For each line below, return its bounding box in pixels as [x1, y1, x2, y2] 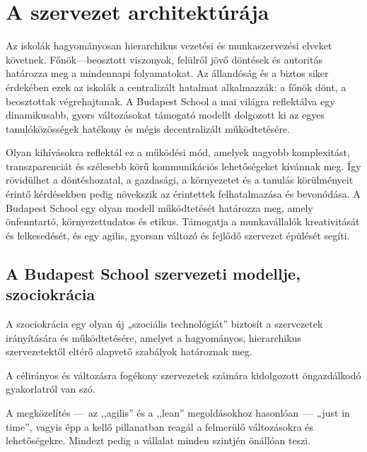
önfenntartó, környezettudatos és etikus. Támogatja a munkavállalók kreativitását [6, 214, 360, 229]
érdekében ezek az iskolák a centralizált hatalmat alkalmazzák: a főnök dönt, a [6, 79, 346, 94]
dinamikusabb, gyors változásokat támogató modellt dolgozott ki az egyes [6, 107, 325, 122]
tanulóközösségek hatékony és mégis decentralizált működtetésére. [6, 121, 291, 136]
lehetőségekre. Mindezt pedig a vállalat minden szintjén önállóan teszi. [6, 433, 311, 448]
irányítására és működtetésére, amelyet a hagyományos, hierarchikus [6, 330, 301, 345]
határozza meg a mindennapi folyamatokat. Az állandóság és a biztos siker [6, 66, 329, 81]
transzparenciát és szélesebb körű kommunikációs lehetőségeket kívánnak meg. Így [6, 158, 361, 173]
